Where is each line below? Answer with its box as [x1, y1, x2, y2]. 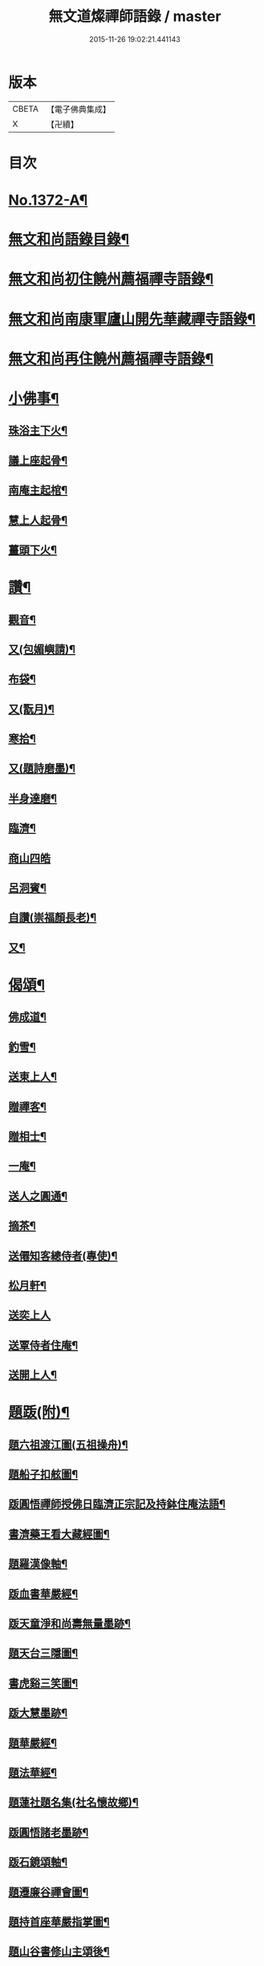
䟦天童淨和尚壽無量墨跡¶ [8, 1617, 131, 1631]
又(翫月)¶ [8, 702, 55, 716]
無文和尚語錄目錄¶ [8, 231, 130, 249]
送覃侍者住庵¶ [8, 1339, 79, 1352]
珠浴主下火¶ [8, 423, 68, 438]
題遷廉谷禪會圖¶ [8, 1885, 89, 1899]
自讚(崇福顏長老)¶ [8, 911, 97, 925]
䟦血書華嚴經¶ [8, 1587, 79, 1600]
